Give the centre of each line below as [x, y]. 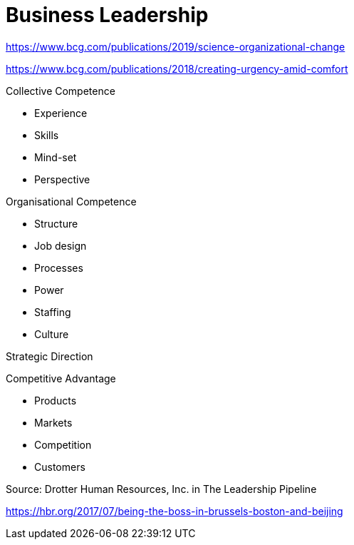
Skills [47, 135]
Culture [52, 334]
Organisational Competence [71, 201]
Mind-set [56, 157]
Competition [63, 444]
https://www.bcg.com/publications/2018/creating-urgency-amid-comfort [177, 68]
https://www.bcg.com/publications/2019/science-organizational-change [176, 46]
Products [56, 400]
